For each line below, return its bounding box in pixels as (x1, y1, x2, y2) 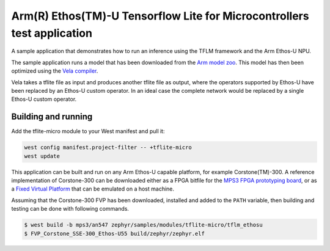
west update (24, 153, 61, 159)
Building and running (11, 112, 93, 122)
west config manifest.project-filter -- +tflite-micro (24, 144, 192, 151)
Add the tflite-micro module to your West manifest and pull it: (11, 128, 165, 135)
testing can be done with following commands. (11, 205, 130, 213)
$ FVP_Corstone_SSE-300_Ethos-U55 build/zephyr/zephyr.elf (24, 230, 205, 237)
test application (11, 26, 93, 40)
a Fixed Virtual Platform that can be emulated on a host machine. (11, 185, 174, 192)
